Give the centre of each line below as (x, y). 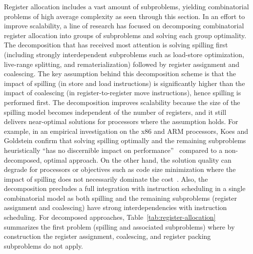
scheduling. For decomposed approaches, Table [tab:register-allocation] (110, 217)
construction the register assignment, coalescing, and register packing (107, 236)
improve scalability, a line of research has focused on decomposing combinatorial (124, 26)
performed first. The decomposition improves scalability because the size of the (122, 102)
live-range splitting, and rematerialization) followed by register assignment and (122, 64)
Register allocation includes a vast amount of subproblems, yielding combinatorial (126, 6)
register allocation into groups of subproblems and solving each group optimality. (125, 35)
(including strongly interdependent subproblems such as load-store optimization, (124, 54)
